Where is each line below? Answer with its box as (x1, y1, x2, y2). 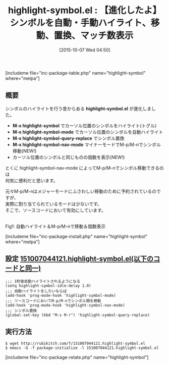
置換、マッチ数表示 (53, 30, 134, 41)
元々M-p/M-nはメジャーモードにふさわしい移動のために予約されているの (5, 188, 156, 194)
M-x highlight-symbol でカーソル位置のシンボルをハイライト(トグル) (12, 122, 157, 129)
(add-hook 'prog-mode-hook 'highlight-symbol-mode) (5, 293, 116, 298)
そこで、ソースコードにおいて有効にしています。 (5, 207, 106, 213)
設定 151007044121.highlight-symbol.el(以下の (5, 254, 154, 263)
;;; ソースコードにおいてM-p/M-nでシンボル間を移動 (5, 298, 101, 303)
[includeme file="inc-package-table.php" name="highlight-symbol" (5, 70, 146, 76)
